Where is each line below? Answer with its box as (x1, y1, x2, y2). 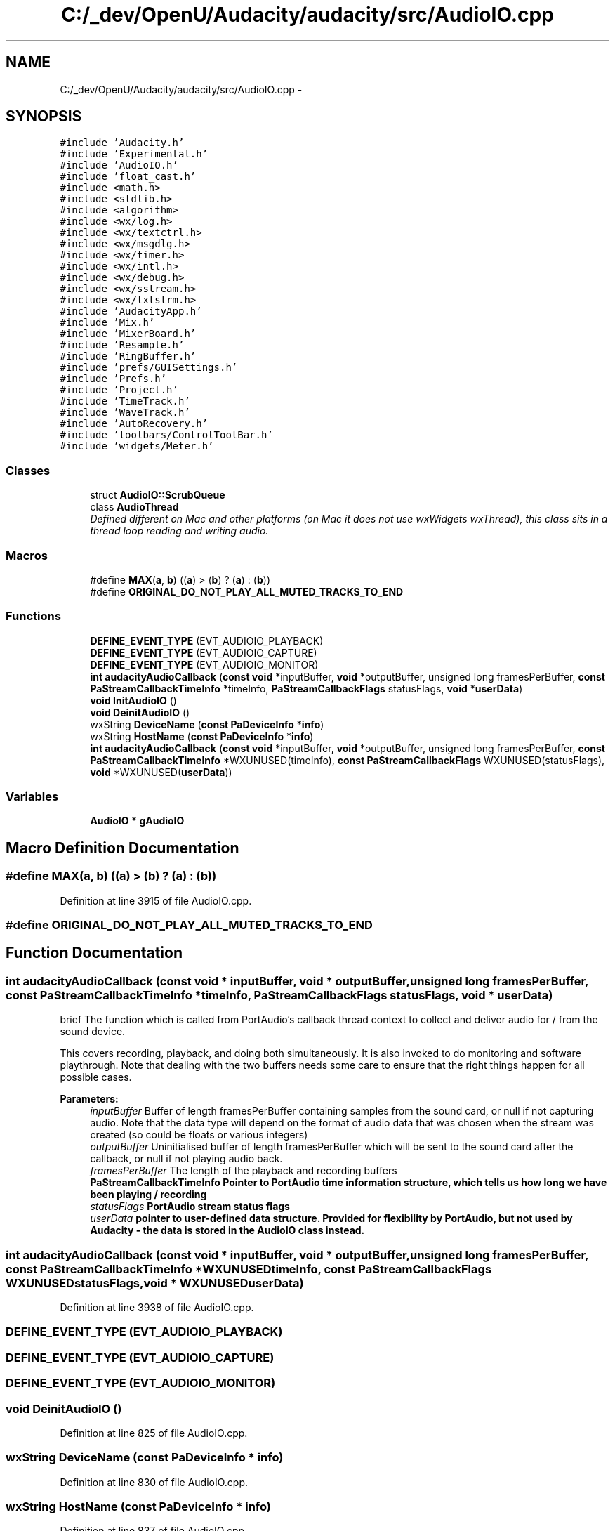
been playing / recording (90, 1188, 207, 1201)
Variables (6, 789, 59, 804)
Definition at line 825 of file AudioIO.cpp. (60, 1426, 248, 1439)
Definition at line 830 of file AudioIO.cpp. (60, 1476, 249, 1488)
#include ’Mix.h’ (60, 317, 155, 329)
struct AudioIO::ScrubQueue (90, 489, 225, 501)
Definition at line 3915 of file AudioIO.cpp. (60, 894, 252, 907)
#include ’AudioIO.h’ (60, 159, 178, 171)
